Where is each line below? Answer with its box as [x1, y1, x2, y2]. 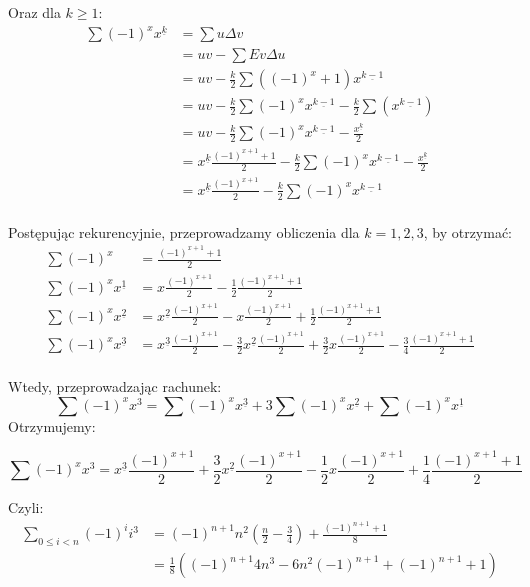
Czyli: [8, 496, 44, 517]
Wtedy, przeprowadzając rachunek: [8, 376, 222, 397]
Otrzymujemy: [8, 415, 96, 436]
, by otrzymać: [423, 221, 513, 242]
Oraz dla [8, 2, 61, 22]
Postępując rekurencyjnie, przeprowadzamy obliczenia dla [8, 221, 360, 242]
